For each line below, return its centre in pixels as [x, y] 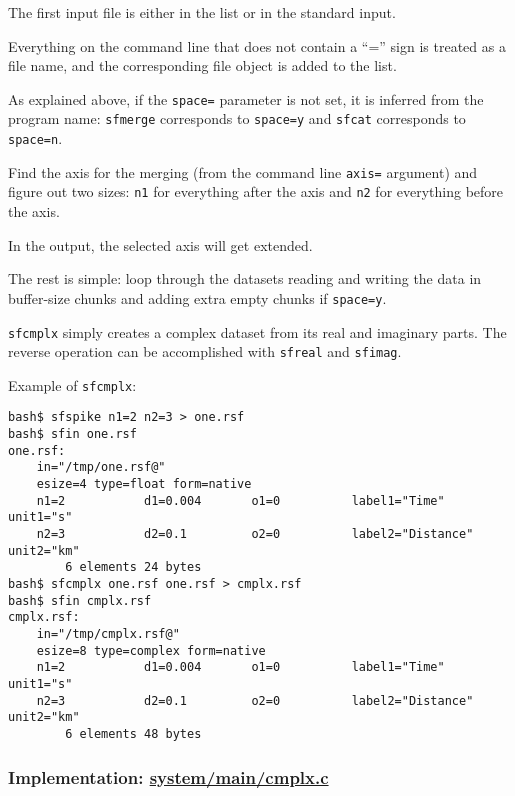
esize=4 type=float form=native [144, 484]
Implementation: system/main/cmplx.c [168, 776]
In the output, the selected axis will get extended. [160, 244]
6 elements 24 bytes [133, 567]
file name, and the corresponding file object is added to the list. [202, 65]
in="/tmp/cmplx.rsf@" [108, 634]
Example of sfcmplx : [72, 384]
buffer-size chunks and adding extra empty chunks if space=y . [197, 297]
